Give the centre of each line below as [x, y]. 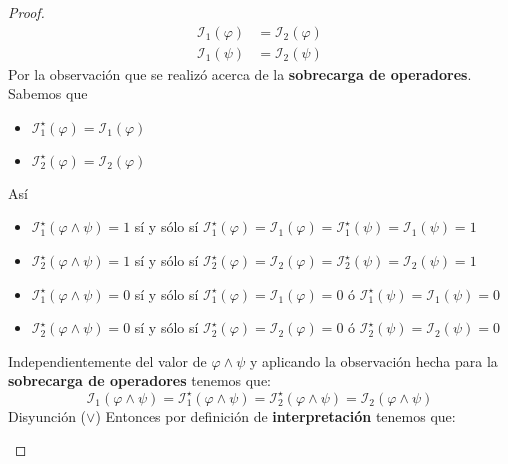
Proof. [26, 12]
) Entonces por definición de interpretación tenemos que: [275, 415]
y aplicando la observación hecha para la [373, 360]
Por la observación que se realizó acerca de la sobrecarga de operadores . [240, 73]
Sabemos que [48, 93]
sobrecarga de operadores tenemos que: [140, 380]
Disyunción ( [47, 415]
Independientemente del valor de [107, 360]
